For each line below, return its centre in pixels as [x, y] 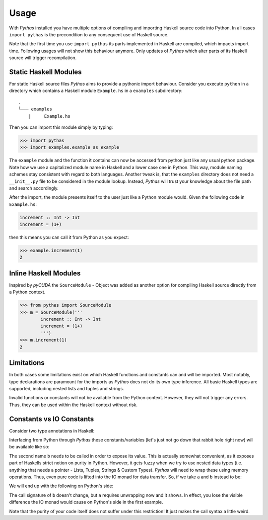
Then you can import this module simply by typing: [61, 127]
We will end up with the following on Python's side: [61, 486]
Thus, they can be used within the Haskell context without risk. [73, 405]
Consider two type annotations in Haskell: [52, 431]
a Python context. [27, 292]
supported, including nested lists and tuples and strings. [67, 388]
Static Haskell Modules [45, 72]
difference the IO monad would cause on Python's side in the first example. [86, 502]
